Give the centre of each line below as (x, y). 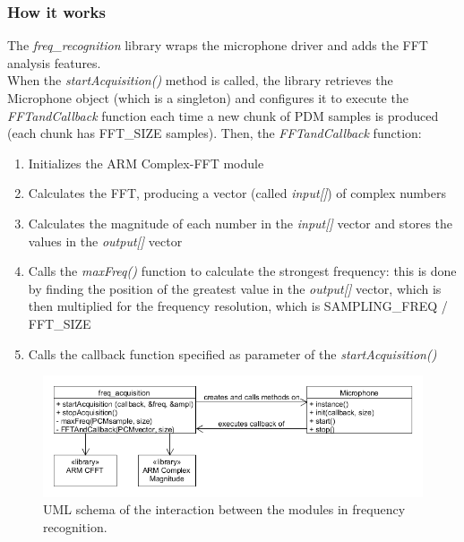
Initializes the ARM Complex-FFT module (146, 163)
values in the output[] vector (105, 241)
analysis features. (54, 62)
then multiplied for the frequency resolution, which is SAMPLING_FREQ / (238, 306)
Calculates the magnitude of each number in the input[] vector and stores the (241, 223)
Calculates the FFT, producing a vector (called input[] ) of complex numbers (237, 193)
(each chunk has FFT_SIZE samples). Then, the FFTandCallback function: (215, 133)
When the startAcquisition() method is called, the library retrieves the (200, 80)
